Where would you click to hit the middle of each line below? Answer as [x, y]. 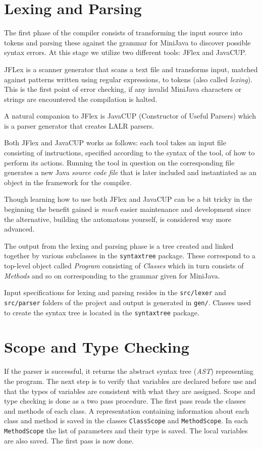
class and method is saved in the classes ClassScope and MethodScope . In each [126, 420]
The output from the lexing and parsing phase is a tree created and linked [119, 245]
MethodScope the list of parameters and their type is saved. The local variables [126, 430]
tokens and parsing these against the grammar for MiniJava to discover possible [127, 42]
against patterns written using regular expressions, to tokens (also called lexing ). [128, 79]
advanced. [19, 229]
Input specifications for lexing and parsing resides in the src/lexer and [115, 292]
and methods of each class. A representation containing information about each [127, 410]
